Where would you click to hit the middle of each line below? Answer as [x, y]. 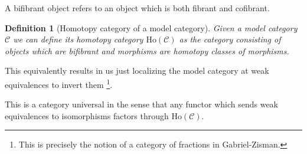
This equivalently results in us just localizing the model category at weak [137, 71]
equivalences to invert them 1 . [59, 83]
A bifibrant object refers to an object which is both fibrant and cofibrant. [137, 8]
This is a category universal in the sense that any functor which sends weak [142, 104]
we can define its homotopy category [78, 39]
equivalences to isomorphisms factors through [87, 115]
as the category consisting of [230, 39]
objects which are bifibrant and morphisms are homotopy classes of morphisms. [147, 50]
